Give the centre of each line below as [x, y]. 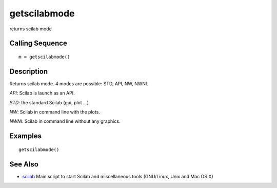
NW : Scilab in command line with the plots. [55, 112]
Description [29, 71]
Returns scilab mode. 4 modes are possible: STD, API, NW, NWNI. [79, 83]
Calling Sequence [38, 43]
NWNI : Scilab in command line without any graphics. [65, 121]
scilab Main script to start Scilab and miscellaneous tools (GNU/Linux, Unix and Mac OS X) [118, 176]
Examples [26, 136]
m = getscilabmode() [44, 57]
